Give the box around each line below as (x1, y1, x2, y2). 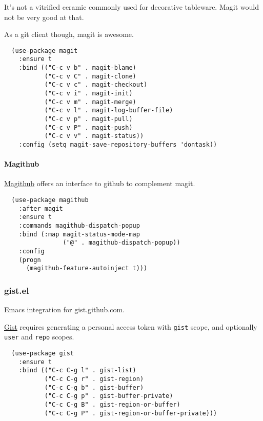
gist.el (4, 284, 29, 296)
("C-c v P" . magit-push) (44, 124, 133, 131)
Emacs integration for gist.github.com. (4, 304, 125, 315)
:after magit (18, 205, 63, 212)
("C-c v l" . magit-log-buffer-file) (44, 107, 173, 114)
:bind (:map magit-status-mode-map (18, 230, 140, 238)
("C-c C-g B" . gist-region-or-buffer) (44, 401, 180, 409)
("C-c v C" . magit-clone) (44, 72, 136, 80)
